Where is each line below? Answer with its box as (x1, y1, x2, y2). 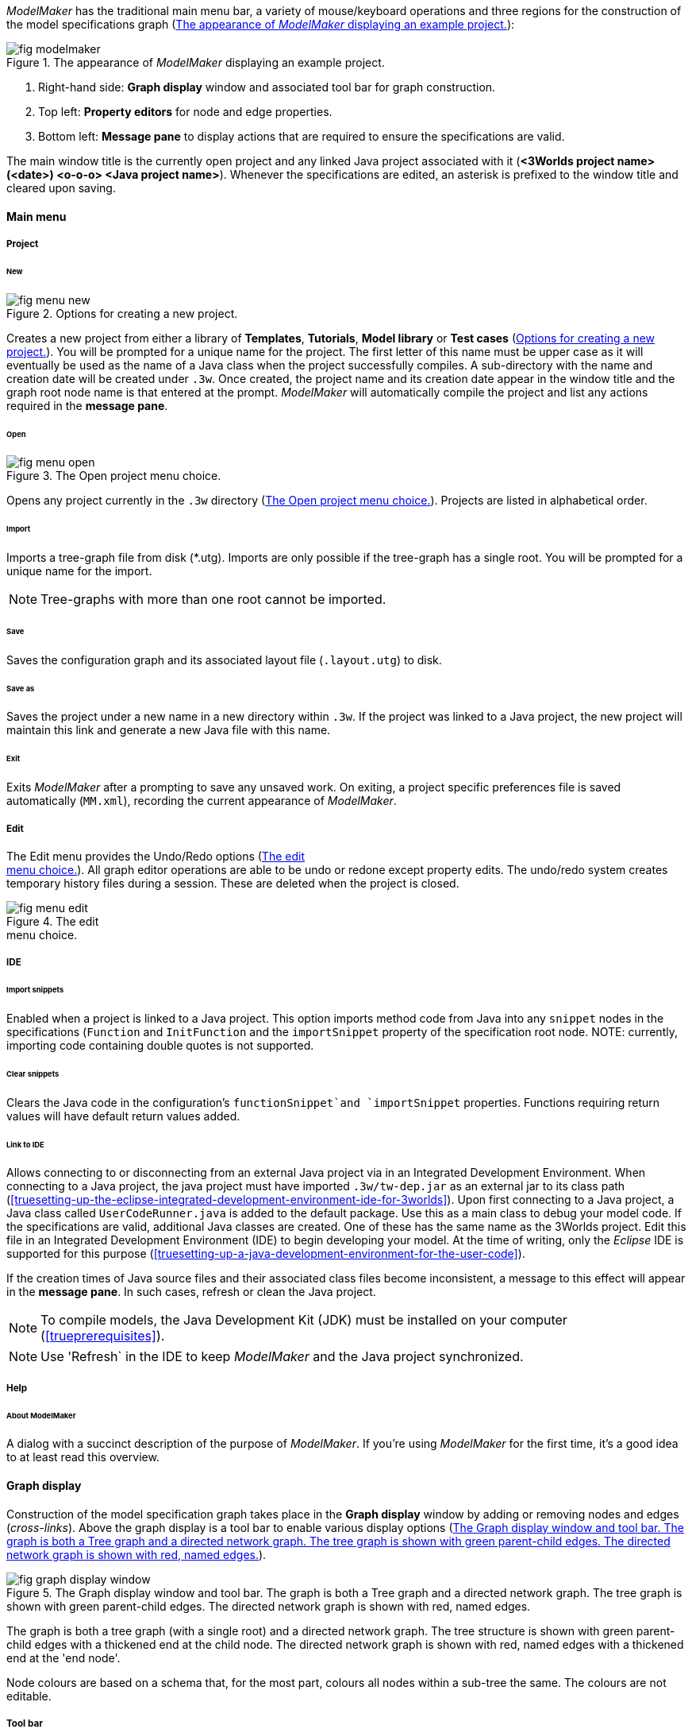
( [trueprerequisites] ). (40, 1328, 165, 1344)
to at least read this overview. (6, 1450, 160, 1464)
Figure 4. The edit (6, 914, 99, 928)
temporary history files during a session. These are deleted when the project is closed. (6, 876, 459, 890)
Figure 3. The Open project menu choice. (6, 469, 221, 483)
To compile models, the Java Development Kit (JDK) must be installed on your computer (40, 1312, 567, 1329)
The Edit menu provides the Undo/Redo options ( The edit (6, 849, 305, 863)
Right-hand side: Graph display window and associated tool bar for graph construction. (38, 80, 496, 94)
